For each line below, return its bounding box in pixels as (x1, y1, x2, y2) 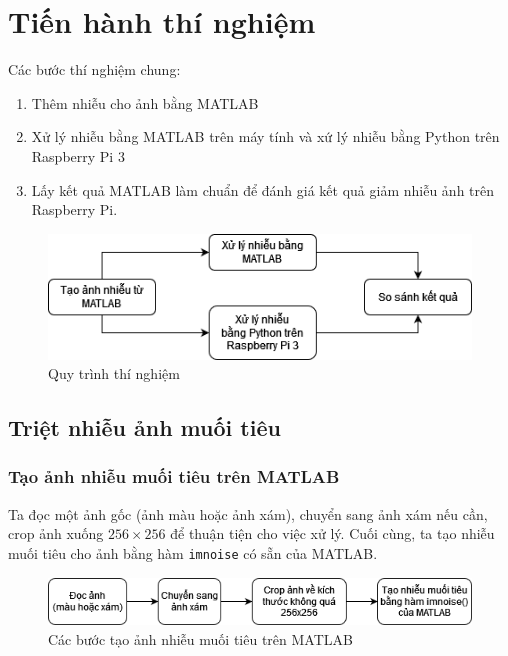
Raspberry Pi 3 (31, 145, 125, 166)
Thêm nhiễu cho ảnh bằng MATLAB (31, 92, 259, 113)
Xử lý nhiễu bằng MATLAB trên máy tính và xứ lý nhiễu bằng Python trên (31, 126, 500, 147)
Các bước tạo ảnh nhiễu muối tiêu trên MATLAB (48, 628, 353, 649)
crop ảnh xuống (8, 523, 104, 544)
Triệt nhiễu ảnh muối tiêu (8, 412, 281, 443)
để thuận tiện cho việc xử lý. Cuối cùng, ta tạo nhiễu (170, 523, 495, 544)
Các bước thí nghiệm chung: (8, 59, 181, 80)
